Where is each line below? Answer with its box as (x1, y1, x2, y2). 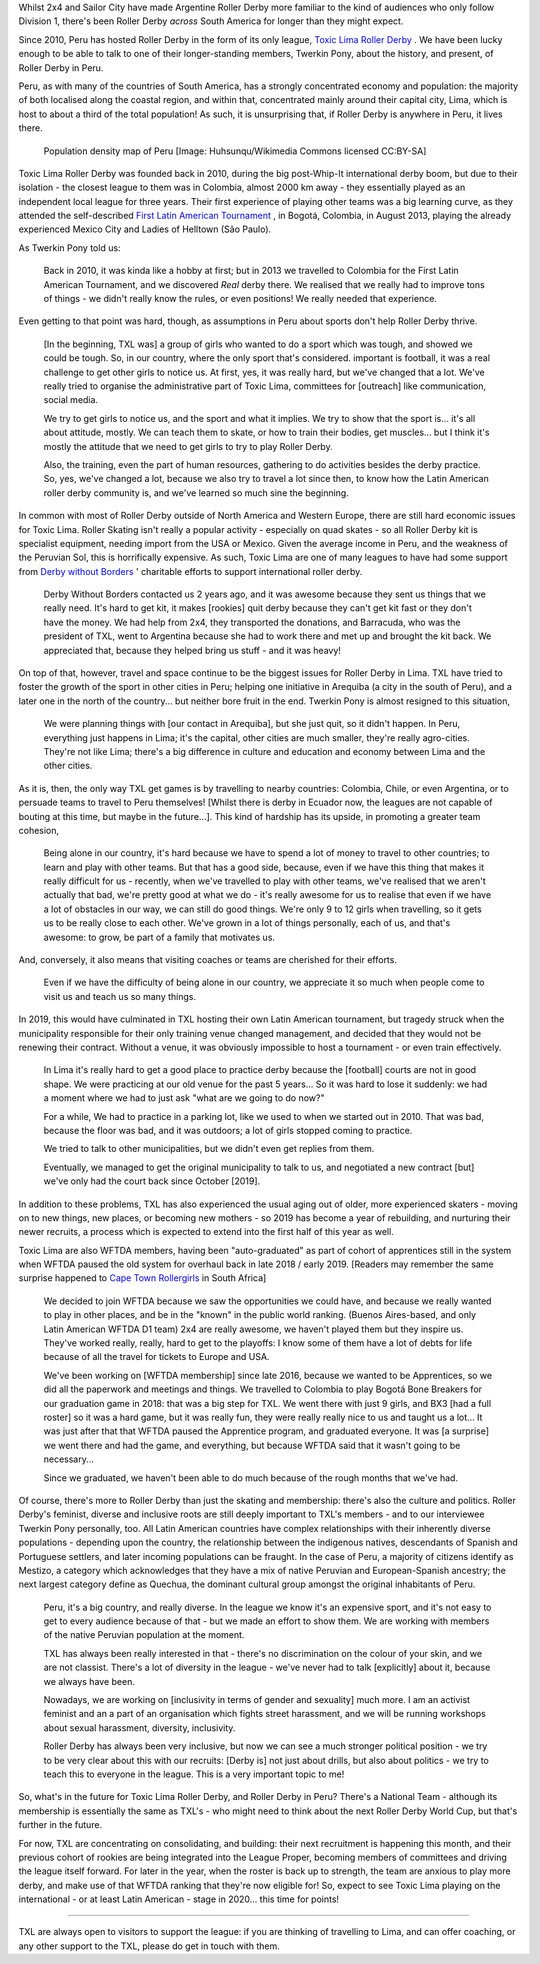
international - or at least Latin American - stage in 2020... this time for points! (18, 1893, 340, 1905)
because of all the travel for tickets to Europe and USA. (43, 1351, 270, 1363)
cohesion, (18, 824, 60, 836)
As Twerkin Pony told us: (18, 241, 121, 254)
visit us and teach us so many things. (43, 990, 197, 1002)
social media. (43, 394, 99, 406)
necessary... (43, 1453, 95, 1465)
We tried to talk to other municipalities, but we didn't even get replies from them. (43, 1143, 375, 1155)
